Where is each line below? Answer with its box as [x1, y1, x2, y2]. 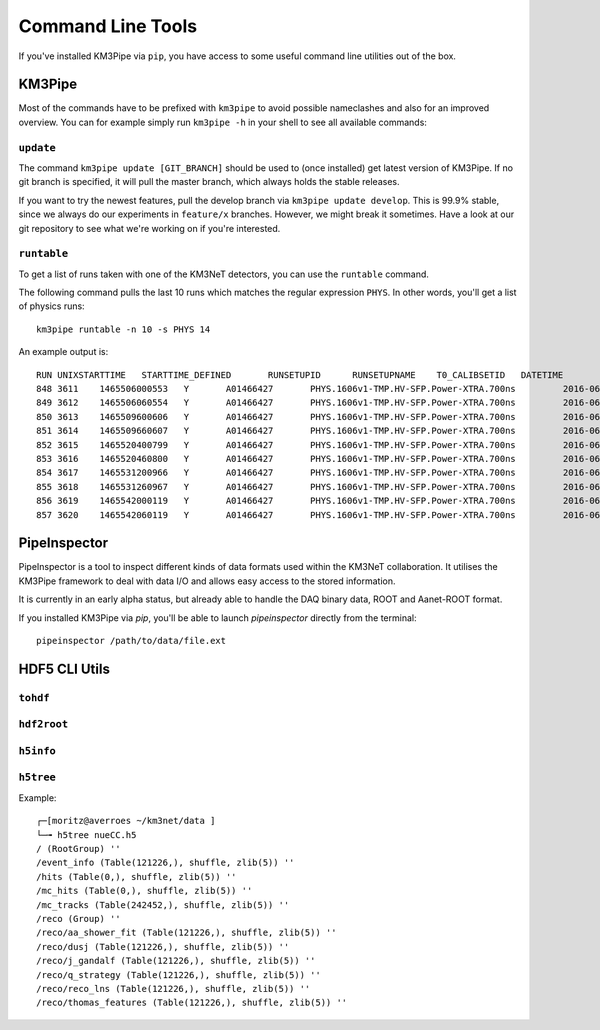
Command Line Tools [18, 15, 198, 37]
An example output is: [18, 346, 109, 358]
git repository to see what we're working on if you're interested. [18, 222, 281, 234]
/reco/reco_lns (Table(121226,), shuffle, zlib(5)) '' [36, 983, 311, 994]
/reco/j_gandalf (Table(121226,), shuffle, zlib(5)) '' [36, 955, 316, 967]
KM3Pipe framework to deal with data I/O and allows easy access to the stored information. [18, 575, 396, 587]
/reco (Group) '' [36, 913, 121, 924]
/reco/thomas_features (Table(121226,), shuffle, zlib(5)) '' [36, 997, 348, 1009]
